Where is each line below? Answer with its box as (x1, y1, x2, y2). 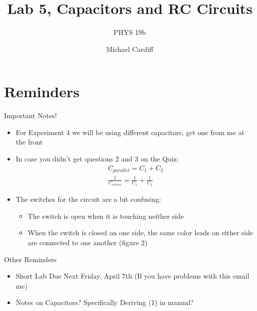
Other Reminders (4, 254, 57, 264)
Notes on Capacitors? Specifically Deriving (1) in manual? (15, 297, 194, 308)
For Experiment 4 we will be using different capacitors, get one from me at (15, 127, 245, 137)
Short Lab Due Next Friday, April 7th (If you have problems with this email (15, 271, 250, 281)
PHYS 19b (113, 27, 146, 37)
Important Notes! (4, 110, 57, 121)
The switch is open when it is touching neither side (27, 210, 184, 221)
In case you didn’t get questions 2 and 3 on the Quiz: (15, 154, 179, 164)
